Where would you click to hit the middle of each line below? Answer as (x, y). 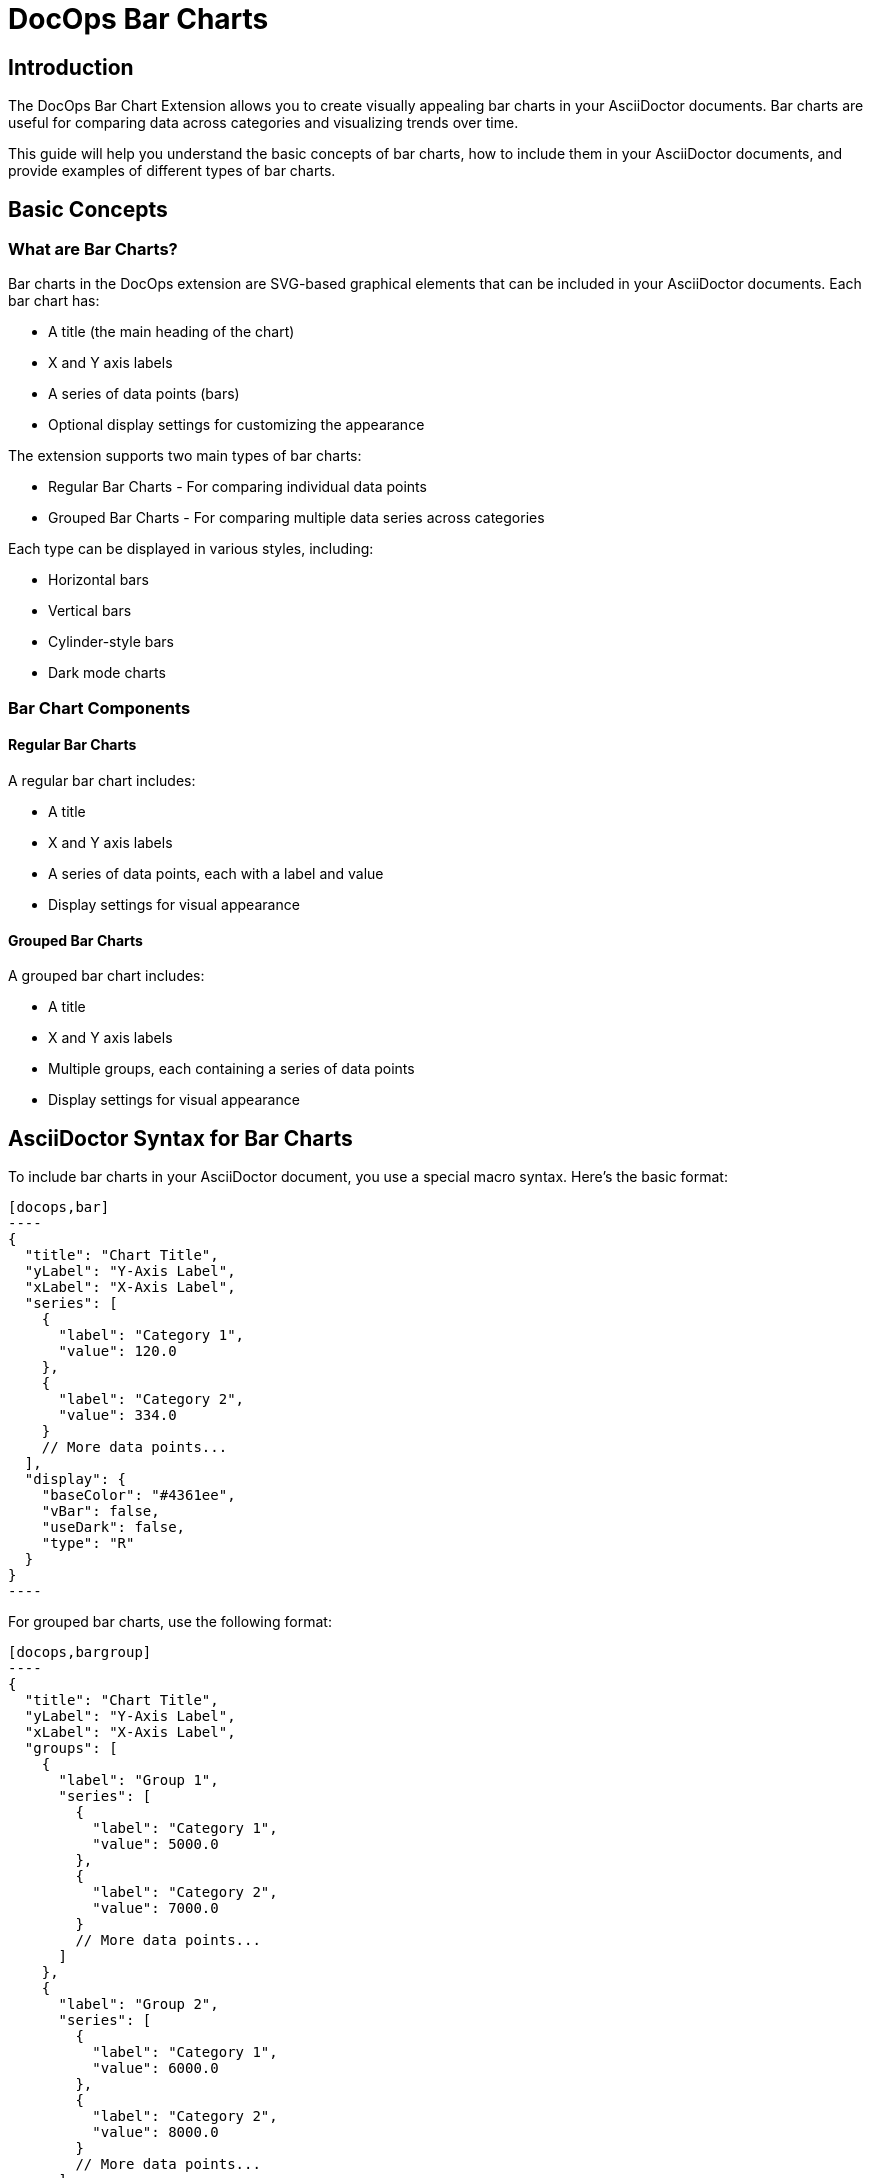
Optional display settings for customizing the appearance (236, 425)
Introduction (71, 67)
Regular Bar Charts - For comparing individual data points (237, 487)
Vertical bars (90, 611)
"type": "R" (88, 1543)
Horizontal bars (98, 580)
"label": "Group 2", (138, 2004)
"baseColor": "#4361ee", (138, 1495)
